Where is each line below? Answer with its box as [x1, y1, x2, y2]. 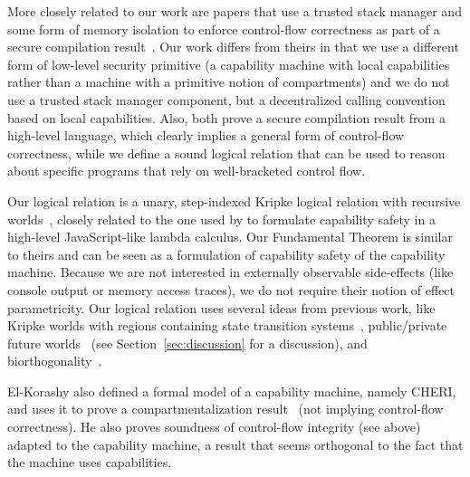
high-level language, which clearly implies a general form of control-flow [7, 126, 405, 145]
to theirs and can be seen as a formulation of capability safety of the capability [7, 244, 446, 263]
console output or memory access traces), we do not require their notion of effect [7, 280, 455, 299]
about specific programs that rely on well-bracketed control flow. [7, 161, 366, 180]
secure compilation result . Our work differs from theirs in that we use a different [7, 37, 459, 56]
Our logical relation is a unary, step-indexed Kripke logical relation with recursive [7, 191, 461, 210]
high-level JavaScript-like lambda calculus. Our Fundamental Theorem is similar [7, 227, 453, 246]
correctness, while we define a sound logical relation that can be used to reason [7, 143, 446, 162]
